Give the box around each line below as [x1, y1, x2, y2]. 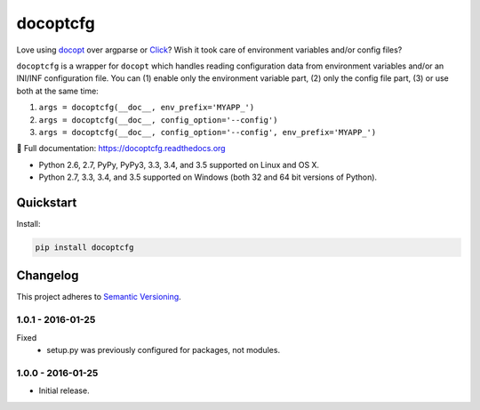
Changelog [16, 268, 79, 284]
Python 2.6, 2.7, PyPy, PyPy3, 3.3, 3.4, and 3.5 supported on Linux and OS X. [38, 159, 320, 170]
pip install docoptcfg [35, 242, 134, 253]
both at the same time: [16, 85, 100, 96]
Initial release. [38, 385, 90, 396]
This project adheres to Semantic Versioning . [16, 292, 181, 302]
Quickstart [16, 195, 77, 210]
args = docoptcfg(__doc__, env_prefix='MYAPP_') [38, 102, 255, 113]
